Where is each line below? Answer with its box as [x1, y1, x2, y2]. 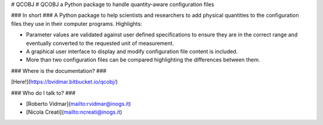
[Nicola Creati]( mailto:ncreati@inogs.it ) [26, 108, 123, 116]
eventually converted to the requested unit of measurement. [26, 39, 175, 47]
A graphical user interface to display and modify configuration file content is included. [26, 48, 238, 55]
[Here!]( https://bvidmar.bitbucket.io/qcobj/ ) [11, 78, 118, 86]
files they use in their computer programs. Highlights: [11, 20, 142, 27]
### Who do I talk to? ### [11, 89, 76, 96]
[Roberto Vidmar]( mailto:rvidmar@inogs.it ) [26, 100, 131, 107]
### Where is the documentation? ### [11, 67, 107, 74]
